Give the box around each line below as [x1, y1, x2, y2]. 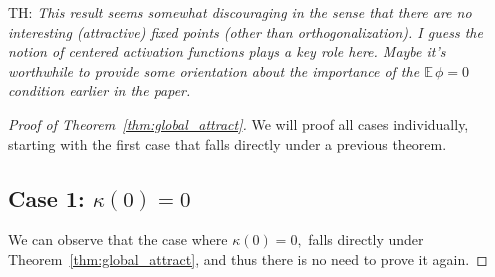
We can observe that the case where [8, 229, 228, 250]
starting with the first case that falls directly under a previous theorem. [8, 133, 447, 154]
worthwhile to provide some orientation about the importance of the [8, 60, 420, 81]
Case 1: [8, 182, 85, 213]
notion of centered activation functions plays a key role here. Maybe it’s [8, 41, 446, 62]
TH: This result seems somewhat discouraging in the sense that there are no [8, 2, 472, 22]
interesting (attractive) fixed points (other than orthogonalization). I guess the [8, 21, 483, 42]
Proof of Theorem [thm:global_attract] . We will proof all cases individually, [8, 113, 469, 134]
